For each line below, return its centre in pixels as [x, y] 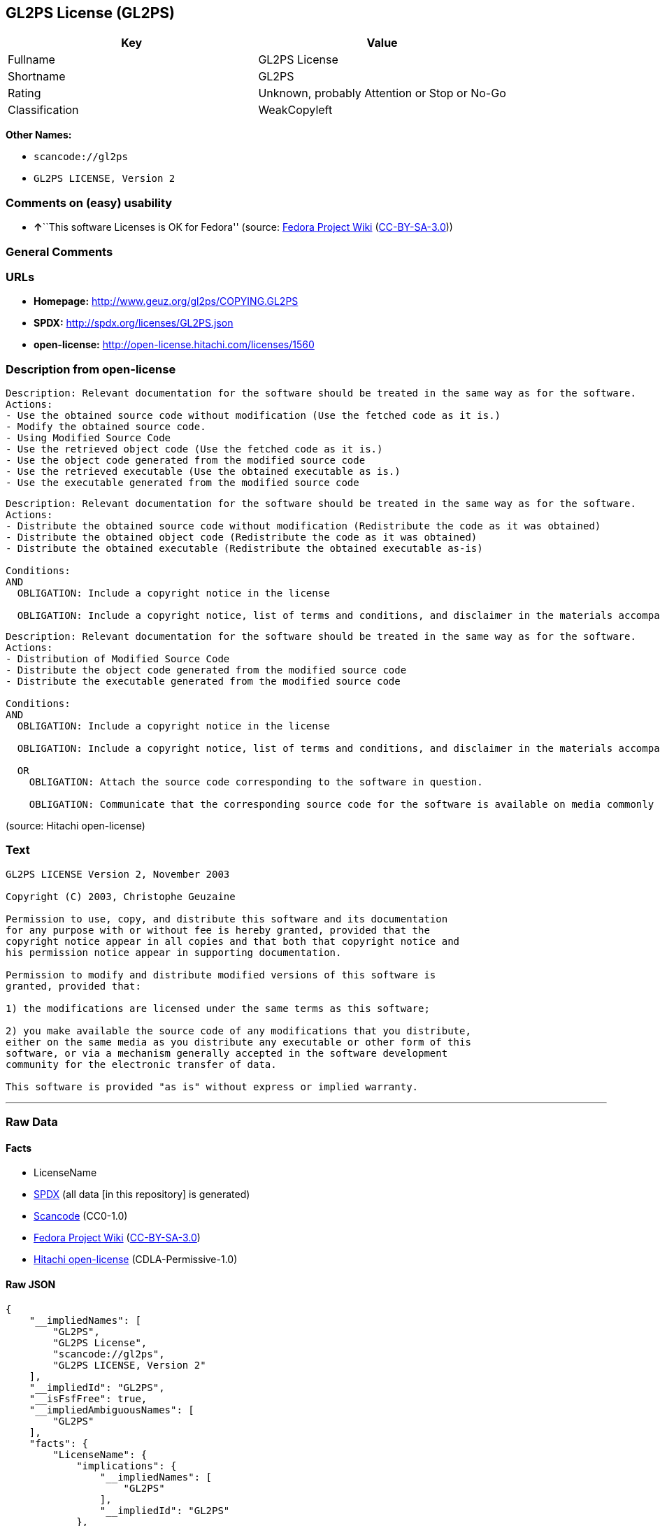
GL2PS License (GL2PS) [90, 13]
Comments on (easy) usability [89, 202]
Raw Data [32, 1122]
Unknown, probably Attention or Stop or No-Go [382, 93]
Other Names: [39, 135]
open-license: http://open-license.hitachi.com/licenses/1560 [174, 345]
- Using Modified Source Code [88, 438]
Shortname [37, 77]
